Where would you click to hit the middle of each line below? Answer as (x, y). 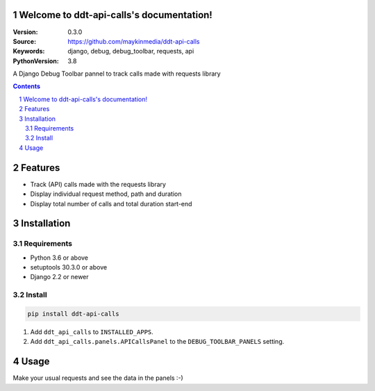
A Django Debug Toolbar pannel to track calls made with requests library (117, 74)
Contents (27, 86)
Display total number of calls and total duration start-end (111, 203)
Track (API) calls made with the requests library (98, 184)
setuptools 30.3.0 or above (69, 267)
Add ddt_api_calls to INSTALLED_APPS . (92, 332)
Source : (25, 41)
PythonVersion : (36, 61)
